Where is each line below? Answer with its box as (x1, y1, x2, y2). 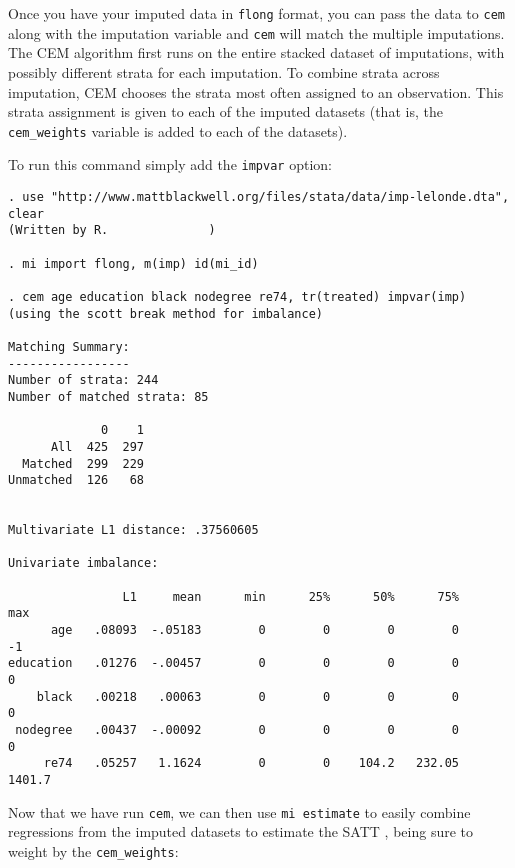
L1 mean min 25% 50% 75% (122, 589, 460, 604)
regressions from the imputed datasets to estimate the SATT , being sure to (8, 821, 473, 842)
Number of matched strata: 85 (8, 389, 209, 404)
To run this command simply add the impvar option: (8, 154, 332, 175)
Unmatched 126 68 (8, 473, 145, 488)
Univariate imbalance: (8, 556, 159, 571)
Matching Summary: (8, 339, 130, 354)
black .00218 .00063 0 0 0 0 (36, 689, 460, 704)
